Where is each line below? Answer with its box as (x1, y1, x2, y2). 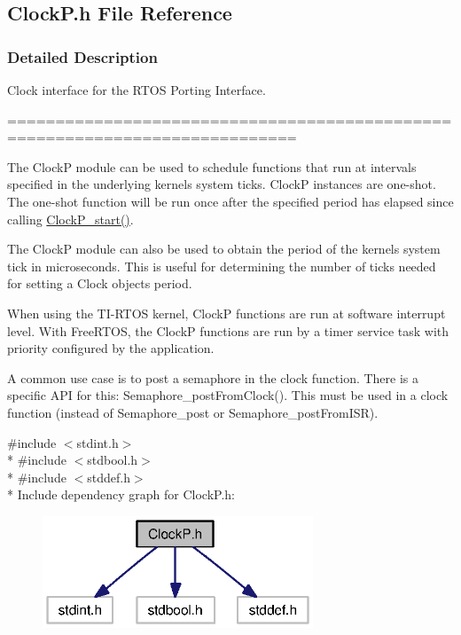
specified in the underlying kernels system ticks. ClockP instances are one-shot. (7, 175, 436, 193)
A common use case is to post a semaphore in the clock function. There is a (7, 368, 419, 387)
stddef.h (87, 467, 130, 486)
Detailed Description (7, 45, 158, 67)
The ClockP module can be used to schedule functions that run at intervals (7, 157, 417, 176)
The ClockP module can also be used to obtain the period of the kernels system (7, 239, 441, 258)
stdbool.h (87, 451, 138, 469)
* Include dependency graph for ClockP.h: (7, 485, 235, 504)
